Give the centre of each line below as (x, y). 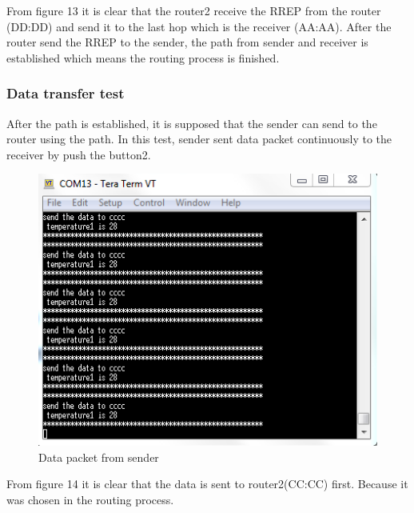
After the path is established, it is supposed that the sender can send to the (192, 123)
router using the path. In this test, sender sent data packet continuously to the (199, 139)
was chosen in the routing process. (90, 499)
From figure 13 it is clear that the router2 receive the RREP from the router (194, 10)
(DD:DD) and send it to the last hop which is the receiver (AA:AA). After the (199, 26)
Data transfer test (66, 93)
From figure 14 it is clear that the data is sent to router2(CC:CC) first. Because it (207, 484)
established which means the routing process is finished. (143, 57)
